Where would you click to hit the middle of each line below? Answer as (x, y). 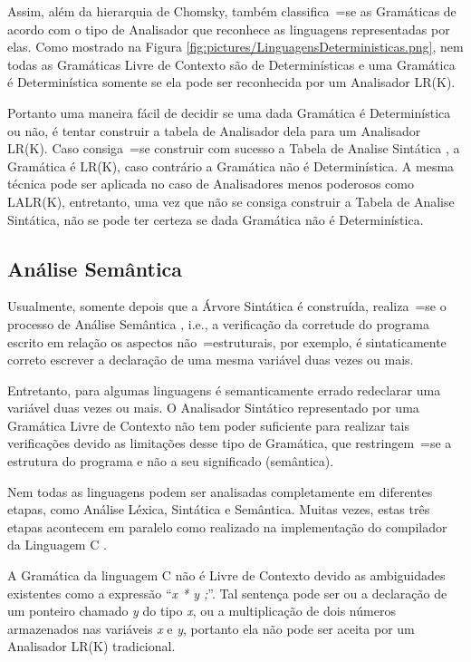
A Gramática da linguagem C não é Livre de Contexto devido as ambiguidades (226, 575)
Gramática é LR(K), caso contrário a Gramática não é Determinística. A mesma (231, 165)
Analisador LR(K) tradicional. (91, 646)
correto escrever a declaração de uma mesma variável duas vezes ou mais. (211, 360)
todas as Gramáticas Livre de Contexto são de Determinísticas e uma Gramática (231, 64)
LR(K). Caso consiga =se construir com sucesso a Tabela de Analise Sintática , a (234, 148)
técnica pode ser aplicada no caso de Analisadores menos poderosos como (211, 184)
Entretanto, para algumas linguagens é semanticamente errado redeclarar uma (224, 389)
